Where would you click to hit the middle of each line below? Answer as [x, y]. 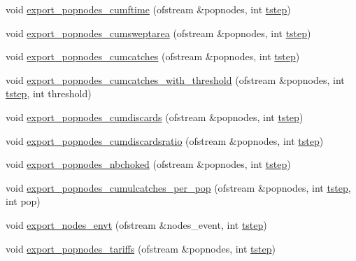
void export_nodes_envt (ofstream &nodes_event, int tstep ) [136, 224]
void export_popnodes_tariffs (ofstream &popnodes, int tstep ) [141, 248]
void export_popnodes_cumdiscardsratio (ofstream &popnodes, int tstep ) [165, 140]
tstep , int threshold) [49, 93]
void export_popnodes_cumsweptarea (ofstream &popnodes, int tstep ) [158, 33]
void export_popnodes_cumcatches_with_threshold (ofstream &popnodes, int [175, 79]
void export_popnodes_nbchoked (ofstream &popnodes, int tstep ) [148, 164]
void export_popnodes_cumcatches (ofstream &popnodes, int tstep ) [153, 56]
